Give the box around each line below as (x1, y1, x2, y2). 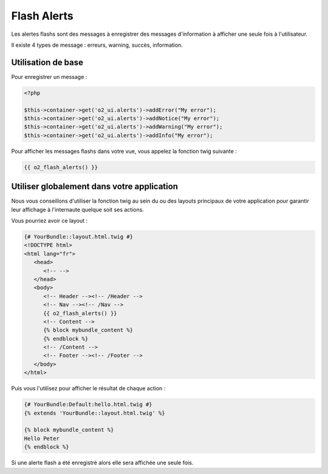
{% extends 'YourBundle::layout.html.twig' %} (24, 410, 165, 416)
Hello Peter (24, 435, 60, 442)
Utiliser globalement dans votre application (11, 181, 179, 192)
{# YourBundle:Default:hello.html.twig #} (24, 401, 152, 408)
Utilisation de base (11, 57, 84, 67)
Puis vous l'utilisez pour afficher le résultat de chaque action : (11, 385, 166, 392)
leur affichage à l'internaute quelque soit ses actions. (11, 206, 144, 213)
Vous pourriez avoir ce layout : (11, 217, 88, 225)
